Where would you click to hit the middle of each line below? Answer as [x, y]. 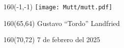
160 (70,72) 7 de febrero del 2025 [52, 39]
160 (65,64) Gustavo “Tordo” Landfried [62, 23]
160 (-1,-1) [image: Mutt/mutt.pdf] [58, 6]
